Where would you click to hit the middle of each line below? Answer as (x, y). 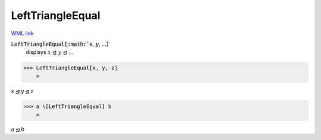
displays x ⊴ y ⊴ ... (50, 52)
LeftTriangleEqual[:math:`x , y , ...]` (60, 44)
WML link (23, 33)
